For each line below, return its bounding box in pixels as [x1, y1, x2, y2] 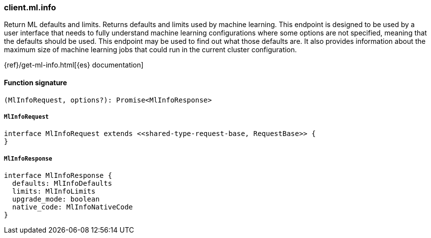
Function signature [4, 78, 67, 87]
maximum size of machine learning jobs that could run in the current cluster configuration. [4, 45, 297, 54]
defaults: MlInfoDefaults [12, 179, 112, 188]
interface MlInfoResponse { [4, 171, 112, 180]
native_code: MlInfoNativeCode [12, 203, 133, 211]
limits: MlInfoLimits [12, 187, 96, 196]
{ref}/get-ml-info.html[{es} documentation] [4, 61, 144, 69]
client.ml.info [4, 2, 56, 12]
